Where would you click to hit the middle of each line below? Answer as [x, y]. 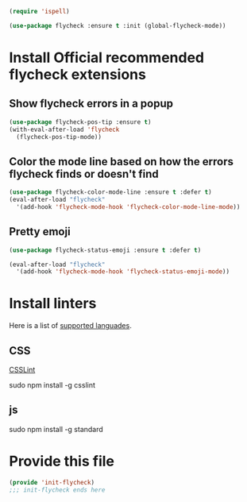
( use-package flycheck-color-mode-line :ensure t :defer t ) [111, 192]
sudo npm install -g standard [56, 429]
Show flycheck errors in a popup [91, 104]
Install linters [53, 304]
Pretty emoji [40, 232]
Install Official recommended [107, 58]
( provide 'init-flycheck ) [52, 482]
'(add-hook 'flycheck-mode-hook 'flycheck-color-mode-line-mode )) [128, 207]
